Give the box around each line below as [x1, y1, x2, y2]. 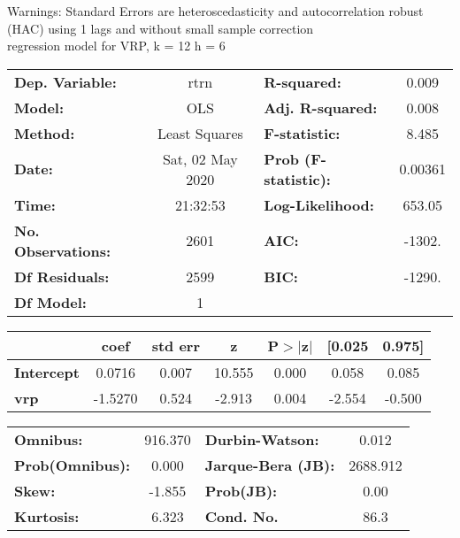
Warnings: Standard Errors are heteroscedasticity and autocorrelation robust [7, 2, 424, 19]
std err [151, 334, 200, 356]
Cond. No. [204, 505, 279, 526]
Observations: [14, 240, 111, 261]
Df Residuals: [14, 265, 110, 287]
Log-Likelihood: [264, 194, 374, 215]
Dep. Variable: [14, 71, 117, 92]
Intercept [14, 361, 80, 382]
